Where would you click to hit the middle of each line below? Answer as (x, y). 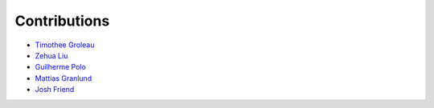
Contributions (62, 21)
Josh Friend (55, 90)
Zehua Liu (51, 55)
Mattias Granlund (63, 78)
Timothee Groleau (65, 45)
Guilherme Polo (60, 67)
